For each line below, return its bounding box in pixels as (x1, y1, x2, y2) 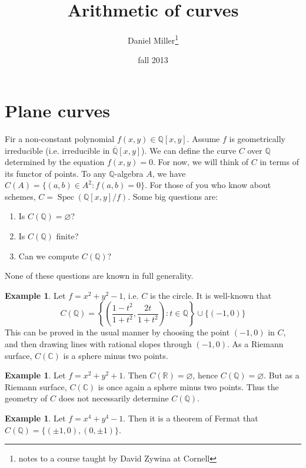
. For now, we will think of (153, 156, 249, 168)
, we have (152, 167, 186, 179)
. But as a (264, 369, 300, 381)
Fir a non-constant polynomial (5, 132, 115, 144)
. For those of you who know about (144, 179, 271, 191)
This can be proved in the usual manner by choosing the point (5, 326, 230, 338)
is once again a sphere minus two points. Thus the (98, 380, 279, 393)
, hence (192, 369, 218, 381)
